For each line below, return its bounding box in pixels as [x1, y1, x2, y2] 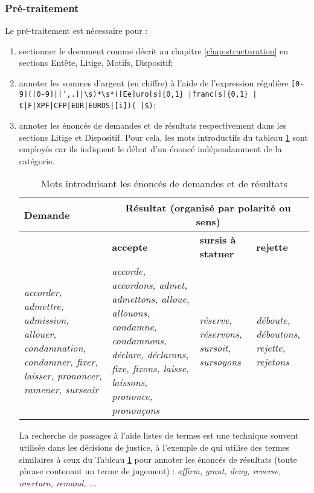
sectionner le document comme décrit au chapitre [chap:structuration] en [19, 44, 289, 57]
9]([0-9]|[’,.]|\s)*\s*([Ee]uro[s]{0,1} [19, 89, 184, 98]
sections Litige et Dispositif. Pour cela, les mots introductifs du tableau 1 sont [19, 130, 308, 143]
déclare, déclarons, [112, 347, 189, 362]
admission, [24, 312, 69, 327]
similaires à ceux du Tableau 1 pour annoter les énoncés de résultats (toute [19, 453, 297, 465]
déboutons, [256, 326, 300, 341]
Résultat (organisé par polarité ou [125, 201, 291, 215]
